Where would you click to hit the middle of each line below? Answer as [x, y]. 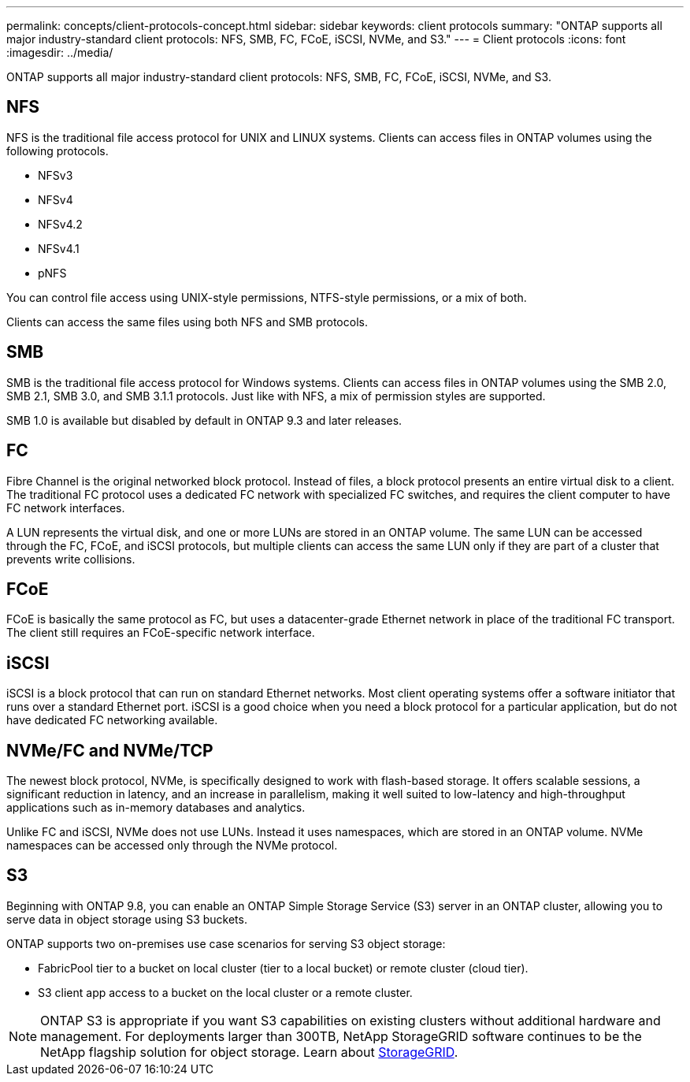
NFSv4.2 [60, 224]
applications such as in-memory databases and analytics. [156, 808]
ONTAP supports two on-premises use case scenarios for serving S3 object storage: [226, 943]
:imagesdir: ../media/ [60, 52]
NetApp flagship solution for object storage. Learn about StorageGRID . [249, 1052]
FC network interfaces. [66, 508]
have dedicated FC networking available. [112, 720]
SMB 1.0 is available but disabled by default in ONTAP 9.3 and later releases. [204, 420]
